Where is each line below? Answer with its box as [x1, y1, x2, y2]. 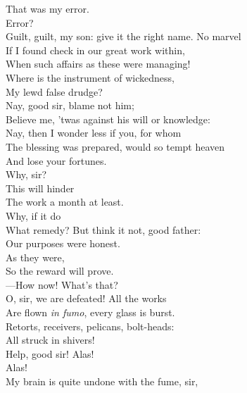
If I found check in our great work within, [6, 42, 185, 57]
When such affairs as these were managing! [6, 56, 191, 71]
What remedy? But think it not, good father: [6, 222, 201, 237]
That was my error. [6, 1, 89, 15]
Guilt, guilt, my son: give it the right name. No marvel [6, 29, 241, 44]
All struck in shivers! [6, 332, 95, 347]
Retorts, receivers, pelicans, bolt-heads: [6, 318, 175, 333]
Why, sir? [6, 167, 47, 182]
